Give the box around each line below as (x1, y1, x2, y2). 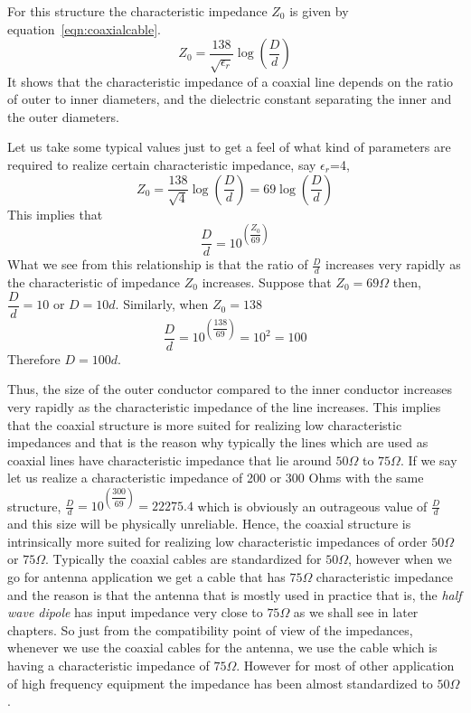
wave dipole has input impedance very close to (7, 603, 263, 622)
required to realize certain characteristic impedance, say (7, 155, 316, 174)
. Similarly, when (115, 295, 209, 314)
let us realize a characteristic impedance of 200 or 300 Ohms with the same (7, 468, 424, 487)
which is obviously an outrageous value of (197, 496, 428, 515)
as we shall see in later (293, 603, 419, 622)
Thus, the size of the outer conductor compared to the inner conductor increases (7, 380, 453, 399)
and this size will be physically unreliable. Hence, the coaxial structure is (7, 514, 411, 533)
